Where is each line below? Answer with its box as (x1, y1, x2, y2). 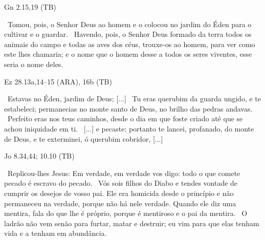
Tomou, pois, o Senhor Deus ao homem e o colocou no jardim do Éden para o (7, 18, 252, 29)
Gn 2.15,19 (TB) (4, 2, 56, 12)
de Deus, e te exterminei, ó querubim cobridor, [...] (4, 133, 163, 144)
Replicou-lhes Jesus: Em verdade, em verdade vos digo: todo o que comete (7, 167, 240, 178)
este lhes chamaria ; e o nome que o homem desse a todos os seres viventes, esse (4, 49, 252, 59)
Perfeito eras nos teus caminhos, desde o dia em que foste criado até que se (8, 113, 243, 124)
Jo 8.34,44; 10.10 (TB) (4, 150, 75, 161)
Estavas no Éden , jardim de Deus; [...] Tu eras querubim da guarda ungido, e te (8, 93, 261, 104)
